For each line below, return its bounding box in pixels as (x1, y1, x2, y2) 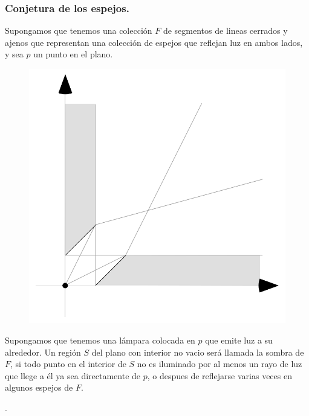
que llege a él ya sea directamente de (5, 369, 141, 382)
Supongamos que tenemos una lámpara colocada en (5, 333, 195, 346)
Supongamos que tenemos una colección (5, 24, 152, 37)
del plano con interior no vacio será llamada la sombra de (91, 345, 304, 358)
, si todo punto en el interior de (10, 357, 126, 370)
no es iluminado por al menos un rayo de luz (137, 357, 302, 370)
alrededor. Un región (5, 345, 81, 358)
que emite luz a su (205, 333, 273, 346)
